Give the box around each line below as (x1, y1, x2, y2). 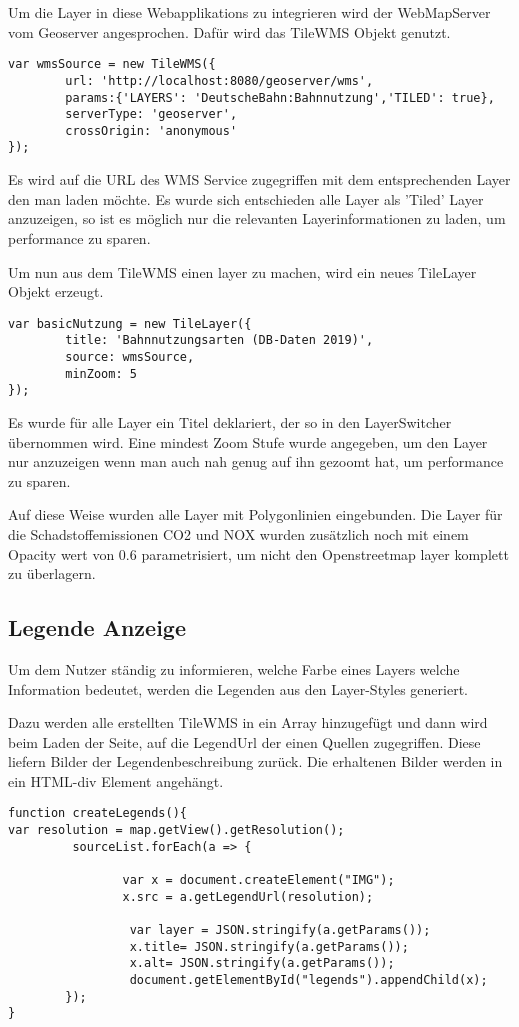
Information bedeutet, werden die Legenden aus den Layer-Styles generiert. (8, 678, 469, 699)
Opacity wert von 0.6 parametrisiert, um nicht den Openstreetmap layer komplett (8, 543, 509, 564)
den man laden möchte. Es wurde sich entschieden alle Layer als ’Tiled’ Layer (8, 188, 484, 209)
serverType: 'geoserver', (65, 107, 238, 122)
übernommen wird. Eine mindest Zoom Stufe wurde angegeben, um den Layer (8, 431, 488, 452)
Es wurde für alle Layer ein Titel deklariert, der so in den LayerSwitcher (8, 411, 452, 432)
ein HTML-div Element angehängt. (8, 770, 224, 791)
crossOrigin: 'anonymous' (65, 123, 238, 138)
